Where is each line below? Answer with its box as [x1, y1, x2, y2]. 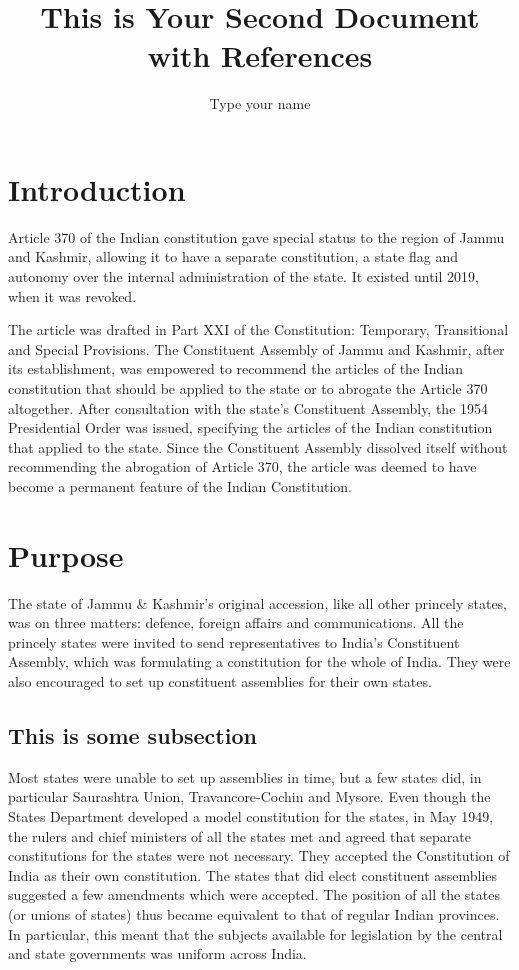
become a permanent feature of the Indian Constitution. [8, 475, 352, 496]
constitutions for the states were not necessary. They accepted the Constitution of [8, 845, 510, 866]
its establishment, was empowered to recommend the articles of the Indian [8, 358, 464, 379]
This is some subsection [8, 720, 257, 751]
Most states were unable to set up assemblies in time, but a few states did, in [8, 766, 482, 787]
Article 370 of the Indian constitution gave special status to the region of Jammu [8, 226, 505, 247]
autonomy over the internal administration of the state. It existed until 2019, [8, 266, 479, 287]
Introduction [8, 168, 186, 209]
